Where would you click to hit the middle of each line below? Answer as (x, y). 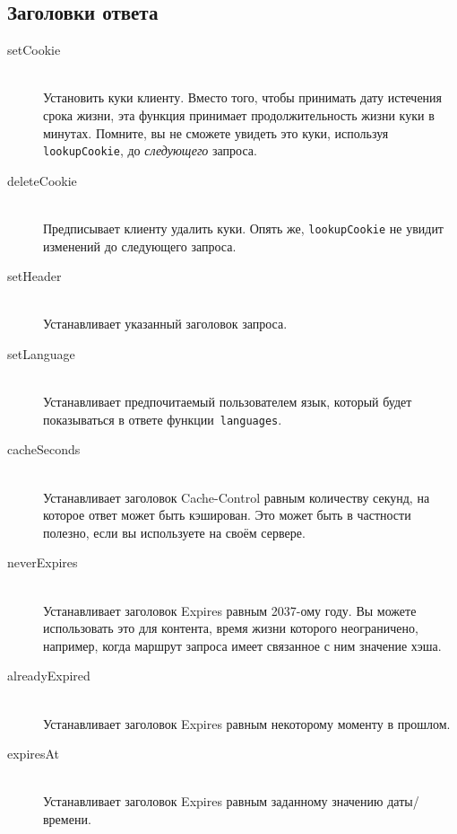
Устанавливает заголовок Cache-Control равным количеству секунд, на (237, 497)
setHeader (34, 276)
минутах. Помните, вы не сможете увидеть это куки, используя (216, 132)
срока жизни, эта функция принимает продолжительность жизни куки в (239, 114)
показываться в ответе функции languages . (163, 419)
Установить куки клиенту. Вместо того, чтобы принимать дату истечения (243, 97)
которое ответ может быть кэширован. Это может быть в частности (227, 515)
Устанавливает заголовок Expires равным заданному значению (213, 801)
